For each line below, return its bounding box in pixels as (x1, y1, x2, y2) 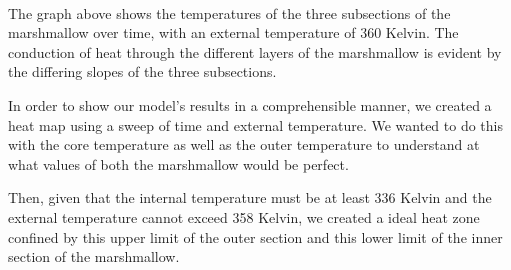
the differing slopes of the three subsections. (8, 61, 277, 82)
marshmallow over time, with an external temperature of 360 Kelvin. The (8, 22, 459, 43)
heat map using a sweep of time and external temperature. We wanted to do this (8, 114, 503, 135)
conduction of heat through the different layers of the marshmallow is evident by (8, 41, 502, 62)
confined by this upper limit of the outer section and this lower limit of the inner (8, 226, 503, 247)
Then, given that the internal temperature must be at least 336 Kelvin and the (8, 187, 492, 208)
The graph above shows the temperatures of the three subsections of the (8, 2, 451, 23)
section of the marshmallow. (8, 246, 180, 267)
